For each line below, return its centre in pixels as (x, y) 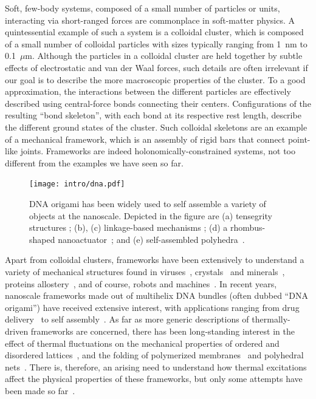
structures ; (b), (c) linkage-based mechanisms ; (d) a (129, 227)
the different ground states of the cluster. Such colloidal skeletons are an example (156, 127)
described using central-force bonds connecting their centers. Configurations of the (158, 103)
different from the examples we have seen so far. (94, 162)
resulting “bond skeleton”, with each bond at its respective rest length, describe (153, 115)
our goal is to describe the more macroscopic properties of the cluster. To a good (155, 79)
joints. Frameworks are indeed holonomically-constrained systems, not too (158, 151)
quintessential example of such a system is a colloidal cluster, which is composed (154, 32)
